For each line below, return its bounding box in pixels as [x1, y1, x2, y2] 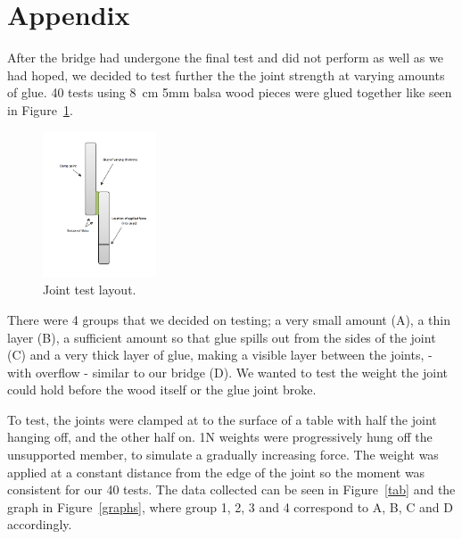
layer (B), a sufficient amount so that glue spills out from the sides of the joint [7, 328, 436, 346]
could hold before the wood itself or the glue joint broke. [7, 380, 317, 399]
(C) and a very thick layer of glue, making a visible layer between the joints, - [7, 345, 433, 364]
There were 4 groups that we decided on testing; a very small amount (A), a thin [7, 310, 450, 328]
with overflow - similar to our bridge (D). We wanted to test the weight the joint [7, 362, 448, 381]
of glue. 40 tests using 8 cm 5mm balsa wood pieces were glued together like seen [7, 83, 452, 102]
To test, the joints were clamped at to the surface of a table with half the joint [7, 410, 437, 428]
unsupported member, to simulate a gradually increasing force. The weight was [7, 445, 439, 464]
